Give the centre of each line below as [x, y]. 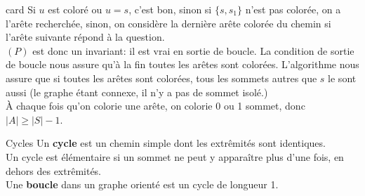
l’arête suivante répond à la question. [85, 37]
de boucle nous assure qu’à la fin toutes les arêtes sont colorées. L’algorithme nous [182, 64]
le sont [342, 78]
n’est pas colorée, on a [293, 9]
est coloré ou [75, 9]
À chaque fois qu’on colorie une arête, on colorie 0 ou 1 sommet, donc [155, 106]
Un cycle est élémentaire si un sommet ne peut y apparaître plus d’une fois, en [175, 156]
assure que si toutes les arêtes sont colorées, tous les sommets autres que [161, 78]
